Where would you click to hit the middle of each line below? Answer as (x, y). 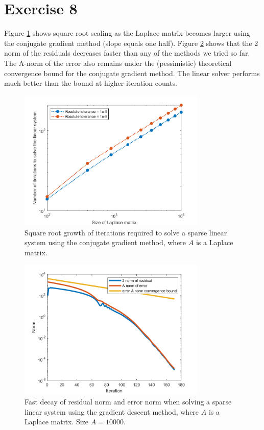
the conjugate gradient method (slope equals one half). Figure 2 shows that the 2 (131, 43)
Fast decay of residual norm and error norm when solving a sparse (128, 402)
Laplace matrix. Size (57, 422)
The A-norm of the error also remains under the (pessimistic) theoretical (118, 63)
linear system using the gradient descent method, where (112, 411)
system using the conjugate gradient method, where (105, 242)
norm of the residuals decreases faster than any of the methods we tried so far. (127, 53)
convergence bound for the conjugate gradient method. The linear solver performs (132, 73)
